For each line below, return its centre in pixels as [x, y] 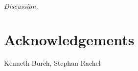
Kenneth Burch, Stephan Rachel [52, 62]
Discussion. [21, 6]
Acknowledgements [69, 39]
